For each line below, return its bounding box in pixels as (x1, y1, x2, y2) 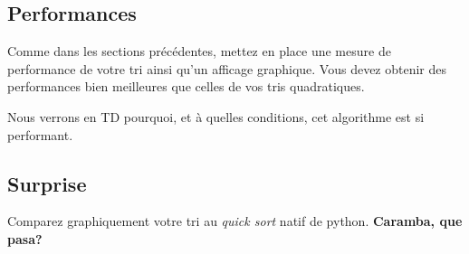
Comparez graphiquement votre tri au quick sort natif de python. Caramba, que (7, 212, 463, 230)
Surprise (7, 169, 87, 197)
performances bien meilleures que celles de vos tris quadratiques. (7, 77, 365, 96)
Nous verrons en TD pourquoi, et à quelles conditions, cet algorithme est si (7, 107, 425, 126)
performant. (7, 125, 73, 144)
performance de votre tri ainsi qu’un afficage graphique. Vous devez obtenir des (7, 59, 447, 78)
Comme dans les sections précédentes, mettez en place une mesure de (7, 42, 391, 61)
